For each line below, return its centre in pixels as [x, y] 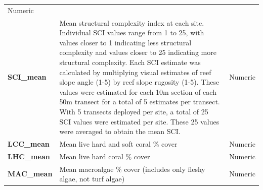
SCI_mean [27, 77]
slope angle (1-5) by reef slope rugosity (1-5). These [139, 82]
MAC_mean [30, 174]
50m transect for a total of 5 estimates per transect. [140, 102]
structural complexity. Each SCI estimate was [130, 62]
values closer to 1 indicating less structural [125, 42]
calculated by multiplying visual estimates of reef [135, 72]
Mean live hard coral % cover [105, 156]
